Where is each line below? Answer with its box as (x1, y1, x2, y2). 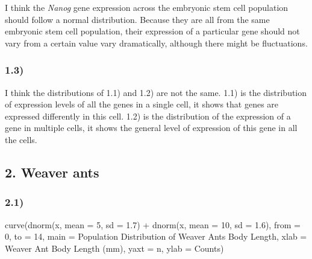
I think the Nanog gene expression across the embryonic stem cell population (5, 1, 289, 13)
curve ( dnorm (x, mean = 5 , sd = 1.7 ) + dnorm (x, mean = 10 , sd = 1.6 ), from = (5, 218, 301, 231)
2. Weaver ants (5, 162, 99, 181)
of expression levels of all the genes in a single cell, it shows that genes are (5, 98, 279, 110)
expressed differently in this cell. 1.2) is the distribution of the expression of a (5, 109, 291, 122)
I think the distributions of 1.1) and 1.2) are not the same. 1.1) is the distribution (5, 86, 307, 98)
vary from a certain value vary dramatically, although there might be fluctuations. (5, 36, 308, 49)
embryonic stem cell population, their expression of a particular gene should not (5, 25, 300, 37)
